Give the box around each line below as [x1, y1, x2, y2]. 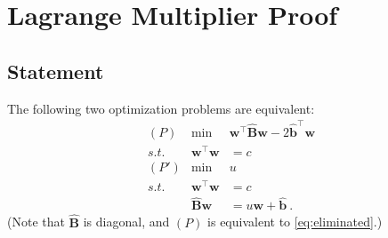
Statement [7, 57, 104, 84]
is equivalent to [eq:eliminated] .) [207, 212, 383, 231]
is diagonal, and [83, 212, 170, 231]
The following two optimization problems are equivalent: [7, 99, 315, 117]
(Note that [7, 212, 65, 231]
